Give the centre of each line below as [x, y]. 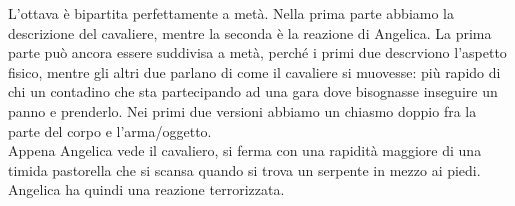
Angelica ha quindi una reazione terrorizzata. [146, 189]
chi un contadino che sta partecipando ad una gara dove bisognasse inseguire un [253, 91]
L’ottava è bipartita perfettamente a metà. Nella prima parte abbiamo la [231, 13]
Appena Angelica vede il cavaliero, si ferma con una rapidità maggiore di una [245, 150]
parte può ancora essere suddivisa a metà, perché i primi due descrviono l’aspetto [257, 52]
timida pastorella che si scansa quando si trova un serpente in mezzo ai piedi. [244, 169]
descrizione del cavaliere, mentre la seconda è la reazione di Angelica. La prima [250, 32]
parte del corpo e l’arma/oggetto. [110, 130]
